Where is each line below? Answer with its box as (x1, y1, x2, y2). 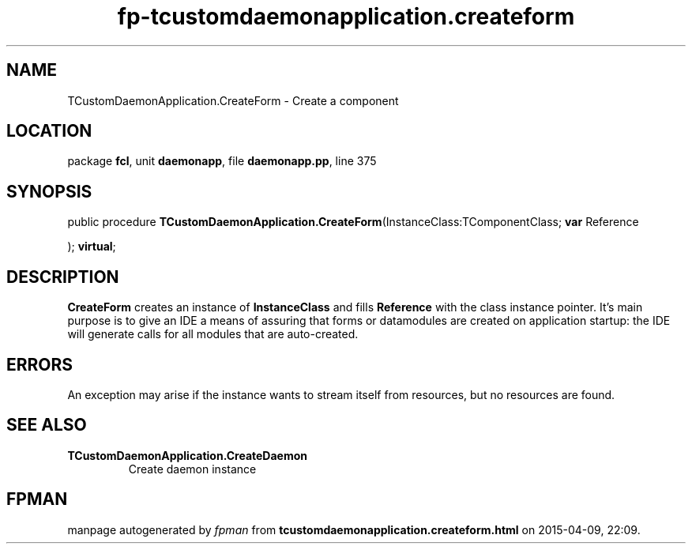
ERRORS (6, 354, 73, 375)
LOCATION (6, 121, 92, 141)
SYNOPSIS (6, 181, 92, 202)
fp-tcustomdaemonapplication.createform (117, 3, 575, 30)
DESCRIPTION (6, 266, 119, 287)
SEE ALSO (6, 415, 87, 435)
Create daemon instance (128, 461, 257, 476)
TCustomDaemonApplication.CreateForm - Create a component (67, 93, 399, 107)
